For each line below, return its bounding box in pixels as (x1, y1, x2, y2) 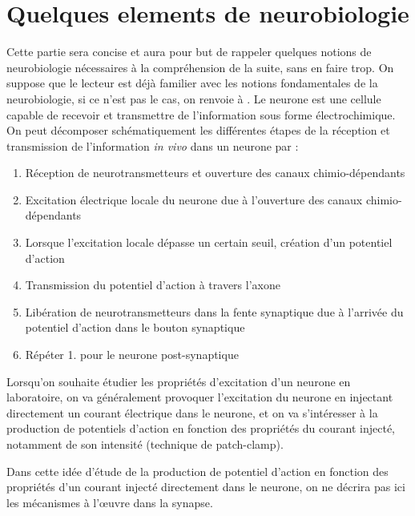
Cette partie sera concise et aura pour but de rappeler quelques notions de (6, 43, 372, 60)
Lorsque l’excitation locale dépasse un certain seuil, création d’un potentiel (25, 234, 393, 251)
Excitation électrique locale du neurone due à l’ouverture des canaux (25, 191, 363, 208)
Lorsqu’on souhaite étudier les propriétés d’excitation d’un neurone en (6, 373, 351, 389)
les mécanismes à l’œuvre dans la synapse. (6, 494, 213, 510)
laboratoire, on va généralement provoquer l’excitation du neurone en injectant (6, 389, 393, 405)
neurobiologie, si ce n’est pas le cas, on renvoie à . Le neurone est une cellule (6, 90, 381, 107)
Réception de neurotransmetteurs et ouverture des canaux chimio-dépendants (25, 164, 405, 181)
